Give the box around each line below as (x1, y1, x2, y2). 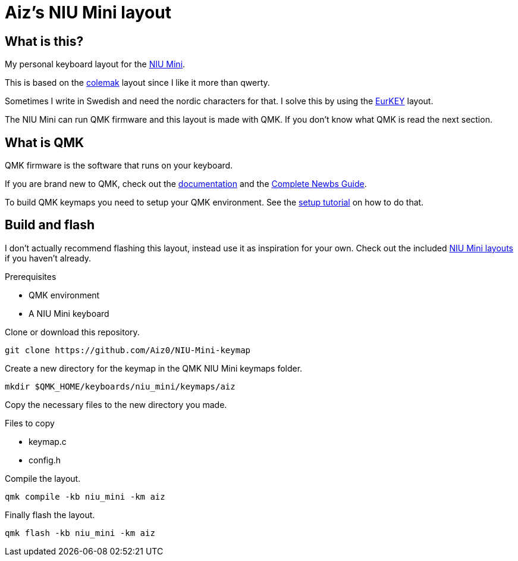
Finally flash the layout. (5, 509, 95, 520)
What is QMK (5, 135, 84, 150)
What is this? (5, 33, 84, 49)
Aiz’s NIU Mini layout (5, 2, 171, 23)
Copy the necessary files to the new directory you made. (5, 399, 227, 410)
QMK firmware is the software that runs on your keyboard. (5, 160, 233, 171)
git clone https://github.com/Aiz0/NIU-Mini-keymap (5, 345, 251, 355)
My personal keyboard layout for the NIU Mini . (5, 59, 186, 70)
